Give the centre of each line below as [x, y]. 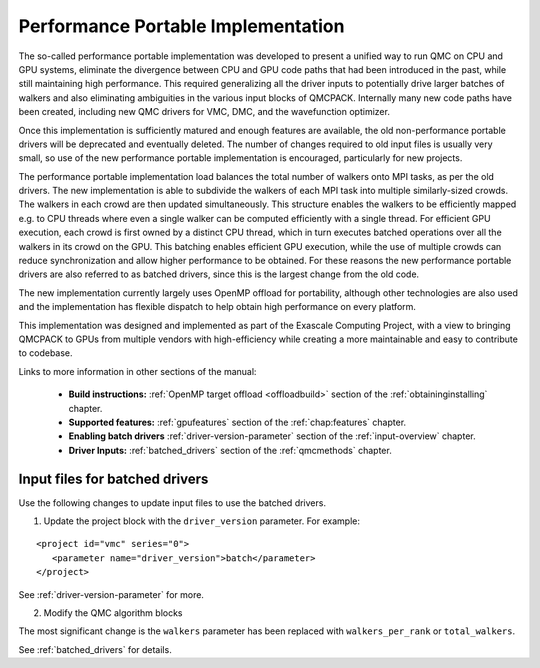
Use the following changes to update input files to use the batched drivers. [172, 502]
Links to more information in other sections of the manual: [137, 371]
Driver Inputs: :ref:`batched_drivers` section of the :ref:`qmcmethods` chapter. [230, 450]
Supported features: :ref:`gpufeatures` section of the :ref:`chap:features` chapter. [237, 422]
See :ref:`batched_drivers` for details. [95, 649]
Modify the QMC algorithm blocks [113, 612]
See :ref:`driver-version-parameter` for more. [111, 594]
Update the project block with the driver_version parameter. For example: [201, 521]
